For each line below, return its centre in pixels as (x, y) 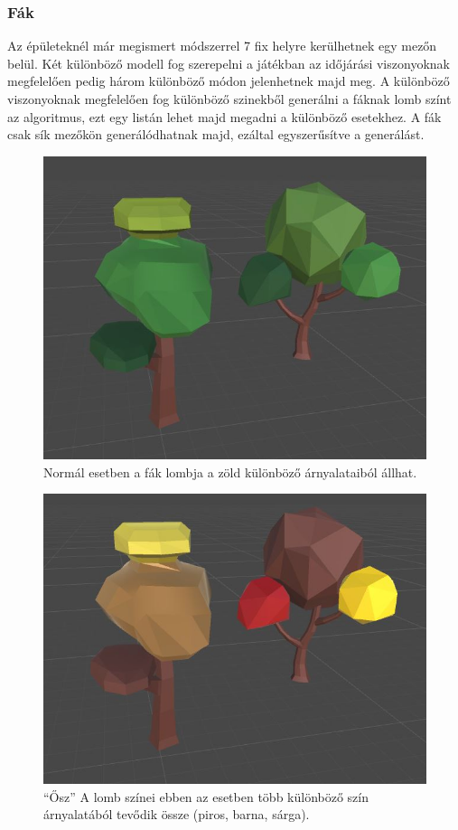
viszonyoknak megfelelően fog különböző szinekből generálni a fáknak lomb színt (229, 99)
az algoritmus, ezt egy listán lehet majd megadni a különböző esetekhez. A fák (224, 116)
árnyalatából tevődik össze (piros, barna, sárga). (177, 814)
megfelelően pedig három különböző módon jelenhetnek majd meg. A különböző (229, 81)
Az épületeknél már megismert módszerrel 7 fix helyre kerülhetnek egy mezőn (222, 46)
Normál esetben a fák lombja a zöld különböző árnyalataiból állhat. (230, 472)
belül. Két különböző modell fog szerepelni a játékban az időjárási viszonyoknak (229, 63)
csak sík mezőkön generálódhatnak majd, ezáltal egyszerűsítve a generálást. (216, 134)
